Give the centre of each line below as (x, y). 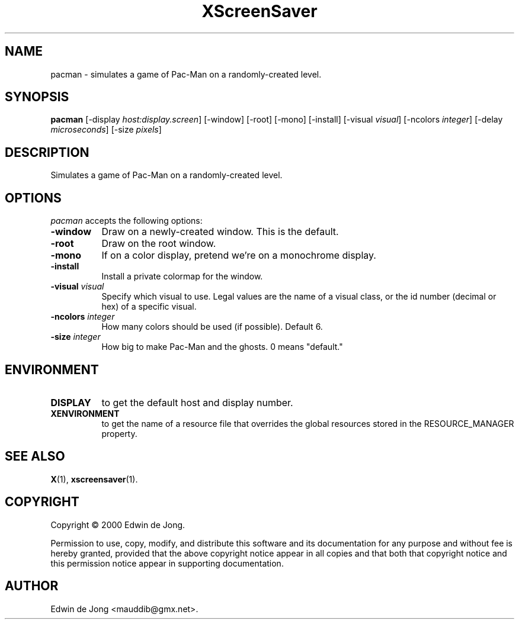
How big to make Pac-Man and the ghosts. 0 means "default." (222, 347)
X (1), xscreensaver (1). (94, 479)
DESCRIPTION (47, 152)
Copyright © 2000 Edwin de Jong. (118, 525)
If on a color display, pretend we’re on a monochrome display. (239, 255)
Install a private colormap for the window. (182, 276)
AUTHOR (32, 586)
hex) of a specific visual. (149, 307)
